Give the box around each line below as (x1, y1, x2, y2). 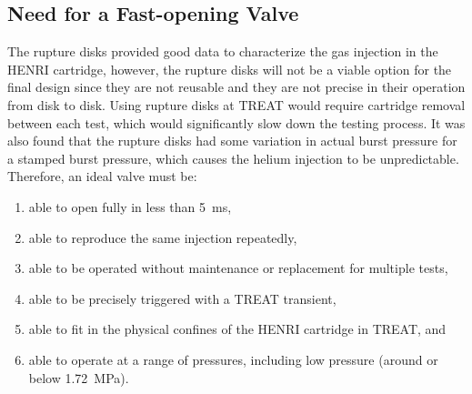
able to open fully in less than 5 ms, (28, 197, 232, 216)
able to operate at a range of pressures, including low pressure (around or (28, 349, 438, 369)
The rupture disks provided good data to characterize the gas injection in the (7, 42, 438, 61)
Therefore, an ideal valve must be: (7, 167, 197, 186)
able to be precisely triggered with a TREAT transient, (28, 288, 336, 308)
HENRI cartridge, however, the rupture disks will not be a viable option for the (7, 59, 452, 78)
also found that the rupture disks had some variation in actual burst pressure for (7, 131, 457, 150)
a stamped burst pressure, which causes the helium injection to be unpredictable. (7, 148, 459, 167)
